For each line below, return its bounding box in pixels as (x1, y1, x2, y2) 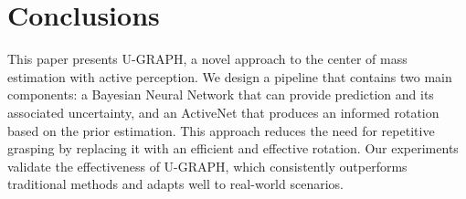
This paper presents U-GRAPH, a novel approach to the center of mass (7, 49, 408, 68)
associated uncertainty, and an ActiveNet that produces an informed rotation (7, 102, 440, 121)
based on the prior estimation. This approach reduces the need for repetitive (7, 120, 435, 140)
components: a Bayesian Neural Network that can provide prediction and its (7, 85, 434, 104)
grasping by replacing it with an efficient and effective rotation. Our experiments (7, 139, 459, 158)
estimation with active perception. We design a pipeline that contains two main (7, 67, 452, 86)
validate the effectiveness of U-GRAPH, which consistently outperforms (7, 156, 408, 175)
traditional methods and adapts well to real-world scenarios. (7, 174, 344, 194)
